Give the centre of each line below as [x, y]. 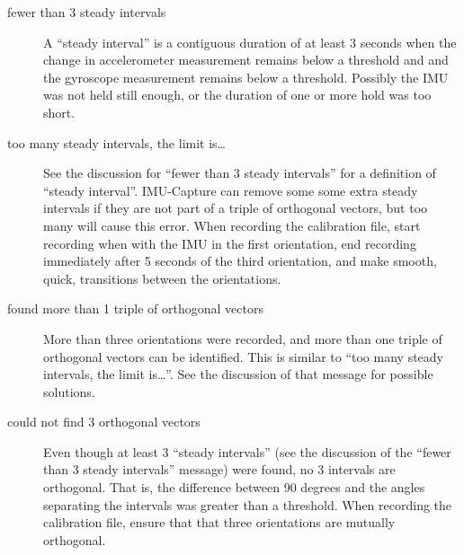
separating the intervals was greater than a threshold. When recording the [248, 504]
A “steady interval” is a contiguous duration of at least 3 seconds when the [250, 42]
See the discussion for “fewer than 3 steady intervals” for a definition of [240, 173]
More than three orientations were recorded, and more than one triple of [243, 338]
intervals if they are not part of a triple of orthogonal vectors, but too [236, 208]
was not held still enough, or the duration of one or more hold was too [237, 95]
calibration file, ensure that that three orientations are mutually [219, 522]
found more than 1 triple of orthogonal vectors [135, 308]
